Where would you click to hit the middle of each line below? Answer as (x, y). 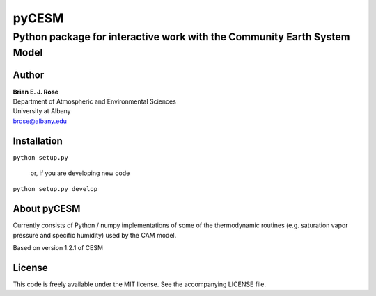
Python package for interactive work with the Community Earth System (181, 37)
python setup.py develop (55, 189)
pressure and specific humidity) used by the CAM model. (95, 235)
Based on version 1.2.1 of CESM (58, 248)
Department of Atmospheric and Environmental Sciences (95, 101)
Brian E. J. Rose (36, 92)
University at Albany (42, 111)
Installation (38, 141)
